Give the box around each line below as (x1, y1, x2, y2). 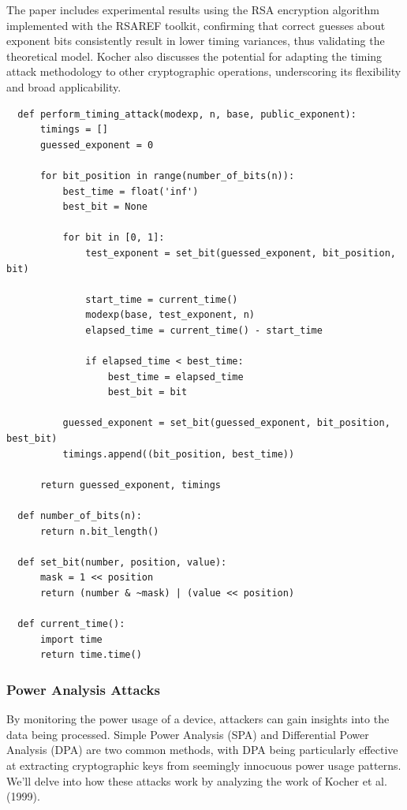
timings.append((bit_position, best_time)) (62, 448, 295, 460)
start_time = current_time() (85, 293, 238, 305)
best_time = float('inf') (62, 185, 199, 197)
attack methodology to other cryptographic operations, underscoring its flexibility (6, 63, 401, 80)
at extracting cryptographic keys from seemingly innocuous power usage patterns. (6, 756, 401, 773)
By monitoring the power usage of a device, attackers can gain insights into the (6, 711, 390, 727)
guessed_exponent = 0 (39, 139, 154, 151)
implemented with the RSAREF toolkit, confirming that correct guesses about (6, 17, 386, 33)
